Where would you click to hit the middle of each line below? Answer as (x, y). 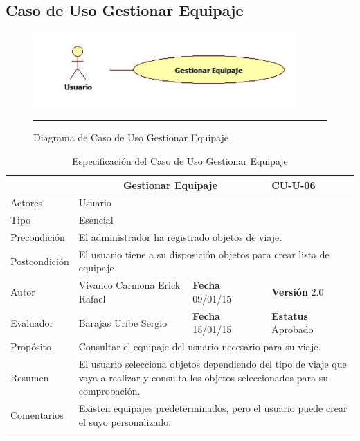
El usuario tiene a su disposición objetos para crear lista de (204, 254)
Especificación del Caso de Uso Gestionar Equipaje (180, 160)
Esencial (96, 220)
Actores (26, 202)
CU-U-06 (294, 184)
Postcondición (40, 261)
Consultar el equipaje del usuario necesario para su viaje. (200, 346)
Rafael (92, 298)
